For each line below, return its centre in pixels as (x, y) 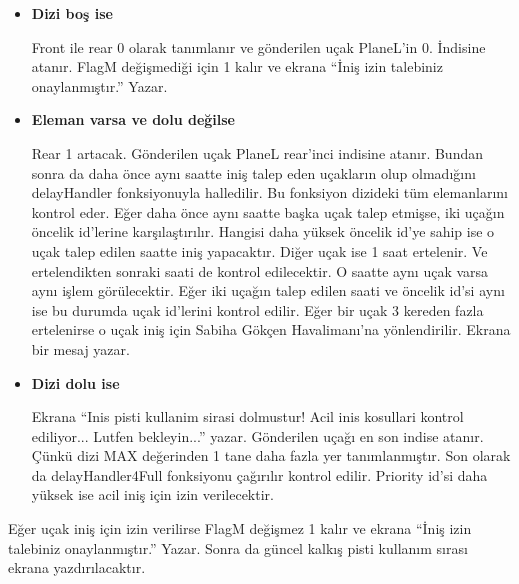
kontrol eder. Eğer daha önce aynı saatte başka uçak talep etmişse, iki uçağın (268, 211)
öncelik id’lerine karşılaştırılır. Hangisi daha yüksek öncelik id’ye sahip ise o (263, 231)
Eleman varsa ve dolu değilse (133, 119)
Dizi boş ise (72, 13)
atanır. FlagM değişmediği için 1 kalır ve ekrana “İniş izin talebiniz (237, 66)
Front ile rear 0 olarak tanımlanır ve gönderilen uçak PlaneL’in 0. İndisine (258, 46)
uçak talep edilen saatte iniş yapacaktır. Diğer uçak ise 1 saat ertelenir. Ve (259, 250)
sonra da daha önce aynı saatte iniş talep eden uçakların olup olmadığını (253, 172)
